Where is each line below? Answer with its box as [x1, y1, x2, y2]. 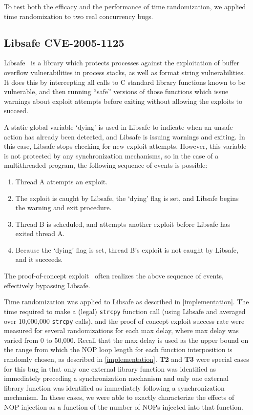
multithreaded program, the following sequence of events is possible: [4, 160, 208, 170]
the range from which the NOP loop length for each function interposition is [4, 344, 232, 355]
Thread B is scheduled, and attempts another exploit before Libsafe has [15, 218, 231, 229]
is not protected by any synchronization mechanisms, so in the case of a [4, 150, 219, 160]
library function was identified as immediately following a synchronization [4, 382, 225, 393]
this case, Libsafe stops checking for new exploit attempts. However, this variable [4, 141, 247, 151]
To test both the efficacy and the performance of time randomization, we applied [4, 1, 246, 11]
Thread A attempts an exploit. [15, 176, 108, 186]
